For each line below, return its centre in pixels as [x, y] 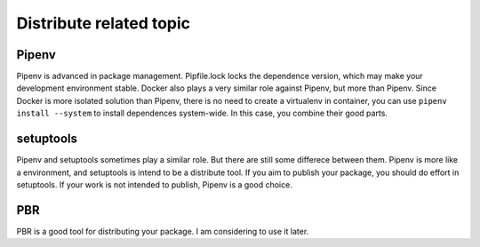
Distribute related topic [104, 23]
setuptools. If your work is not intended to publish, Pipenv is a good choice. [154, 184]
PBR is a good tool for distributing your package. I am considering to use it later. [163, 231]
